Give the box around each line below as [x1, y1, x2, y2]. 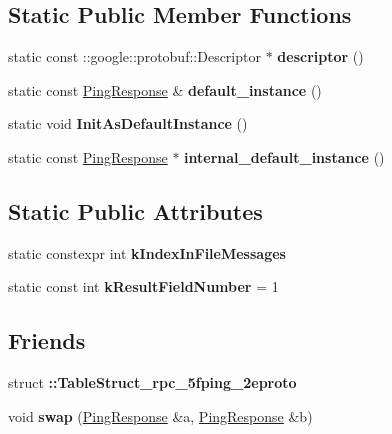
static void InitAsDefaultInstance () [8, 113, 248, 134]
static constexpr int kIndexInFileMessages [8, 242, 286, 263]
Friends [8, 325, 86, 356]
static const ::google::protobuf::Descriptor [8, 46, 261, 67]
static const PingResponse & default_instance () [8, 79, 322, 100]
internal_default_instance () [184, 146, 385, 167]
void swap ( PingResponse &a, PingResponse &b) [8, 405, 313, 426]
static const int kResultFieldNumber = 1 [8, 276, 279, 297]
